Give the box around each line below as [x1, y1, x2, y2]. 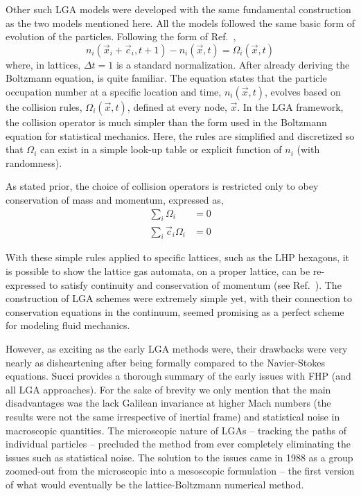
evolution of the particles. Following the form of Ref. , [6, 29, 236, 44]
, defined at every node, [127, 99, 227, 114]
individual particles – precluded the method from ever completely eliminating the [6, 436, 351, 451]
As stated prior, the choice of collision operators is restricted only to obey [6, 179, 319, 193]
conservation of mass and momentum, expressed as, [6, 192, 224, 206]
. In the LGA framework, [237, 99, 344, 114]
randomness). [6, 155, 62, 170]
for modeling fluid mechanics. [6, 318, 130, 333]
